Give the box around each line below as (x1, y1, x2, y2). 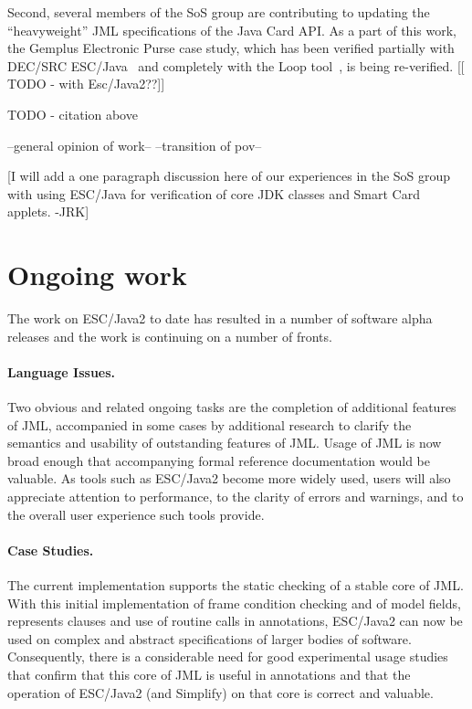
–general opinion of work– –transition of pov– (7, 135, 262, 154)
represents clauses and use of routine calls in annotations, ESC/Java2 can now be (7, 611, 463, 630)
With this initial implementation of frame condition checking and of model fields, (7, 593, 461, 612)
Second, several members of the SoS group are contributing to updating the (7, 3, 430, 21)
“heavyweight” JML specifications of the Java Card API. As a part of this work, (7, 20, 456, 39)
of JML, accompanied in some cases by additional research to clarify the (7, 415, 412, 434)
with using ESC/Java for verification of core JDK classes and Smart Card (7, 184, 421, 203)
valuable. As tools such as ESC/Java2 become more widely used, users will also (7, 469, 451, 488)
